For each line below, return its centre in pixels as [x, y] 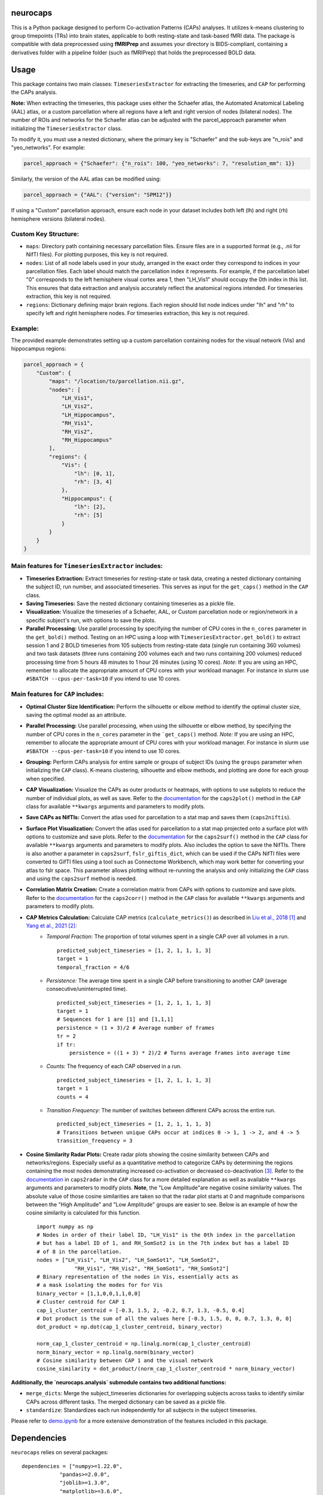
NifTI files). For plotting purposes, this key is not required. [97, 255]
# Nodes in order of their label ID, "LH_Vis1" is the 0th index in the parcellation [166, 1235]
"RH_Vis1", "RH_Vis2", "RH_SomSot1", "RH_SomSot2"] [152, 1268]
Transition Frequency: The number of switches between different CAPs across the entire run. [161, 1110]
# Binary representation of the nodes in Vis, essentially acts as [138, 1277]
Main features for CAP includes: [57, 694]
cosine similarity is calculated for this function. [83, 1213]
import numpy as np [65, 1226]
